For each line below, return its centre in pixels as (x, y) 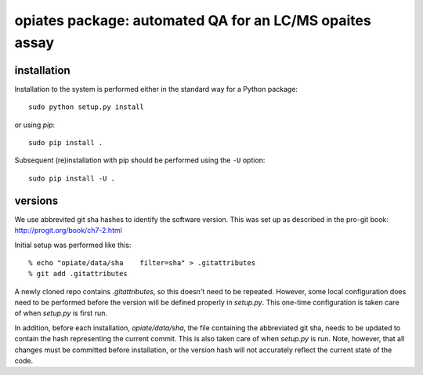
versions (36, 200)
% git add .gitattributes (78, 274)
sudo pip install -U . (72, 178)
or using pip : (35, 125)
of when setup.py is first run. (61, 313)
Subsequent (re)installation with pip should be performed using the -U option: (140, 160)
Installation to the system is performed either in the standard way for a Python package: (156, 89)
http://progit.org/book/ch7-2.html (69, 231)
